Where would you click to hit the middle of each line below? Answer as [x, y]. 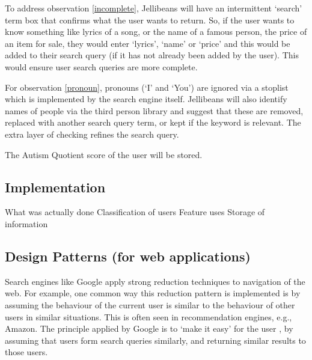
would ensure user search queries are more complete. [101, 66]
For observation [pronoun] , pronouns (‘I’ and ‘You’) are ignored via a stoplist [147, 87]
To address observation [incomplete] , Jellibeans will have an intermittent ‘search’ [154, 8]
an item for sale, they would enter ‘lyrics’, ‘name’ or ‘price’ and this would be [148, 43]
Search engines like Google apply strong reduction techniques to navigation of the [155, 281]
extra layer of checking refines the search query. [92, 134]
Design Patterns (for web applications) [128, 256]
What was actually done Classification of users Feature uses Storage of [135, 212]
